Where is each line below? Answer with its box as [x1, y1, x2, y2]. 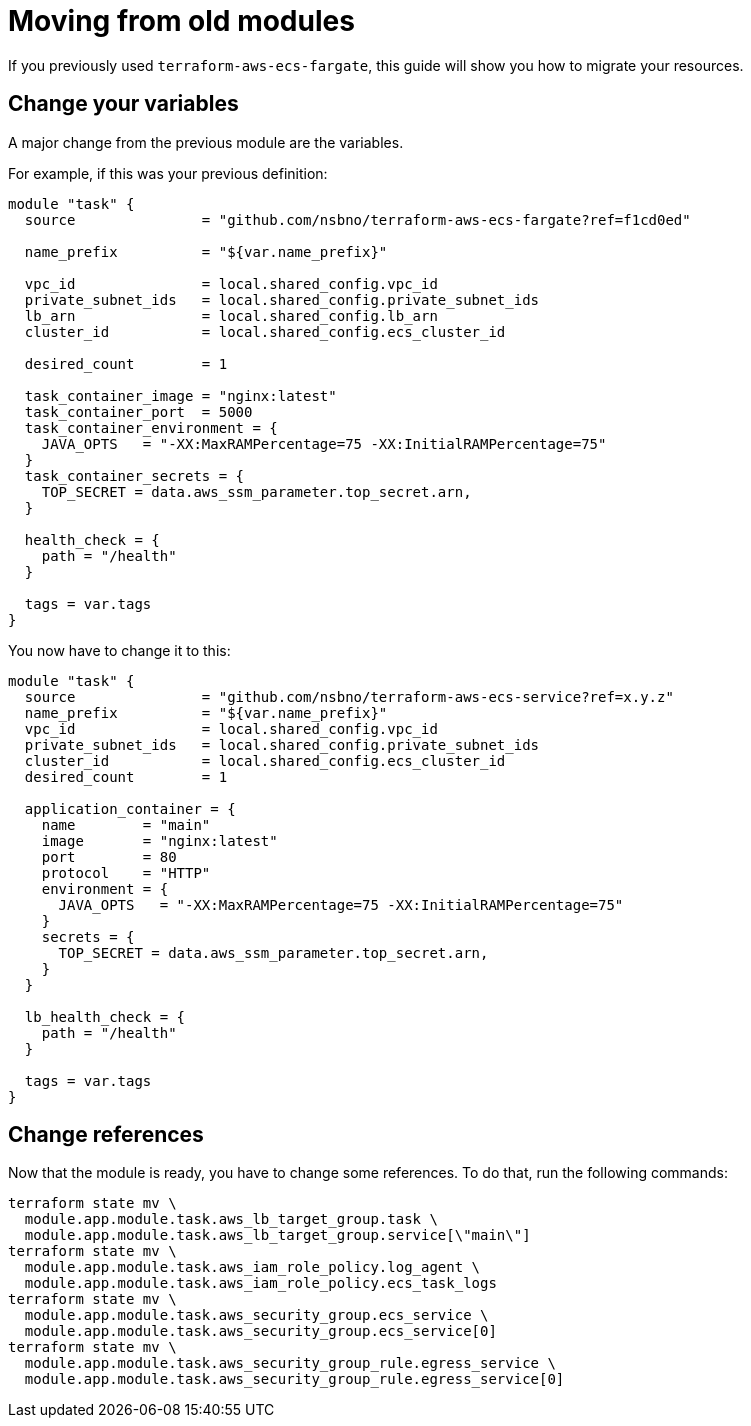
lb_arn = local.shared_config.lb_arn [24, 307, 438, 324]
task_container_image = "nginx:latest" [24, 387, 337, 404]
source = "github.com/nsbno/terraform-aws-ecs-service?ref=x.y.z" [24, 688, 674, 705]
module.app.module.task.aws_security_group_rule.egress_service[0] [24, 1371, 565, 1388]
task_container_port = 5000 [24, 403, 253, 420]
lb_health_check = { [24, 1008, 186, 1025]
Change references [8, 1122, 204, 1148]
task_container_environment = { [24, 419, 278, 436]
